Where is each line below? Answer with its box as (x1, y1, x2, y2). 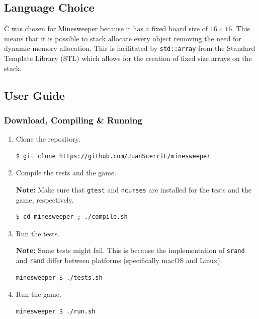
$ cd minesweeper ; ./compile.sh (16, 213, 128, 221)
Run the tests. (16, 228, 60, 238)
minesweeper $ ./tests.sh (16, 274, 103, 281)
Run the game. (16, 289, 61, 299)
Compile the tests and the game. (16, 167, 117, 178)
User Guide (4, 87, 65, 103)
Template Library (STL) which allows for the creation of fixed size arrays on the (4, 53, 252, 63)
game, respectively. (16, 194, 74, 205)
